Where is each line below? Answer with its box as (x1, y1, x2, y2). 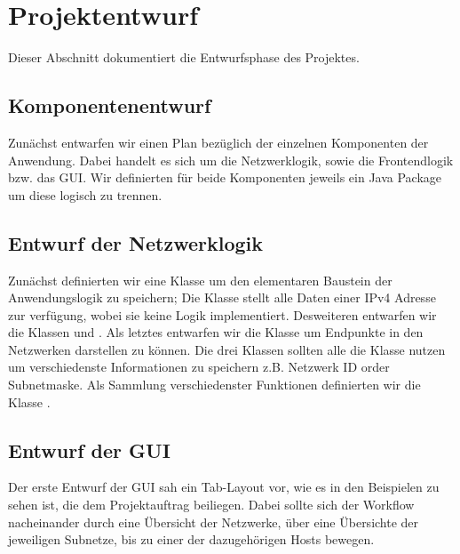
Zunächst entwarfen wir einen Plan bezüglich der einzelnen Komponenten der (8, 132, 429, 151)
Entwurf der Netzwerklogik (8, 229, 263, 256)
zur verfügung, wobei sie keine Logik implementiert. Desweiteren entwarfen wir (8, 305, 437, 324)
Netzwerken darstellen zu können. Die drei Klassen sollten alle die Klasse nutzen (8, 340, 446, 358)
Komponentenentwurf (8, 92, 211, 119)
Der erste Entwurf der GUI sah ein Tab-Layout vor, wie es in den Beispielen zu (8, 478, 440, 496)
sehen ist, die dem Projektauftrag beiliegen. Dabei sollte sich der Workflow (8, 495, 415, 514)
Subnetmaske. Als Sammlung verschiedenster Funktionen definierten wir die (8, 375, 421, 394)
